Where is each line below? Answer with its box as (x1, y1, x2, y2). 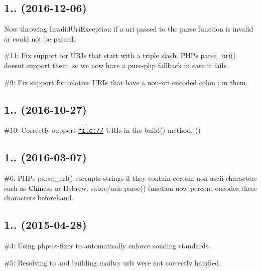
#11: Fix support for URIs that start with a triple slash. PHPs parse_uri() (4, 50, 236, 61)
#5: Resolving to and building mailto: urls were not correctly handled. (4, 257, 221, 267)
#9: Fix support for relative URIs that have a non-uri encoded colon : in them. (4, 77, 248, 87)
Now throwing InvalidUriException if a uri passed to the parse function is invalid (4, 24, 253, 34)
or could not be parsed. (4, 33, 76, 44)
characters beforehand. (4, 192, 74, 203)
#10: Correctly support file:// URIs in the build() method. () (4, 125, 201, 135)
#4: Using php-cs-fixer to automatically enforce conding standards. (4, 240, 211, 251)
